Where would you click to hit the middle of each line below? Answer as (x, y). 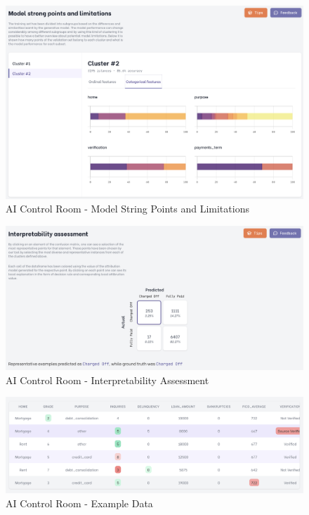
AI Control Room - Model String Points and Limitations (127, 209)
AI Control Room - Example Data (79, 503)
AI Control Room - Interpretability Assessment (107, 380)
